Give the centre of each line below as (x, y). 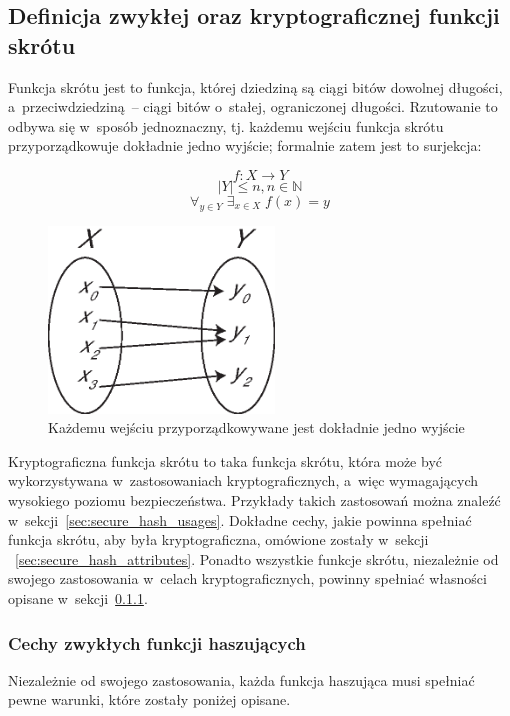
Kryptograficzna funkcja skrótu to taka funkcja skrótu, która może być (225, 460)
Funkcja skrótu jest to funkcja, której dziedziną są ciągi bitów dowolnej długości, (255, 86)
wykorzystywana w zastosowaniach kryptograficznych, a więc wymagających (243, 480)
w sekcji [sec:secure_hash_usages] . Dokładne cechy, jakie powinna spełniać (240, 519)
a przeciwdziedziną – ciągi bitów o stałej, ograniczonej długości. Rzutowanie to (253, 106)
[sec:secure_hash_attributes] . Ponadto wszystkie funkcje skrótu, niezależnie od (257, 558)
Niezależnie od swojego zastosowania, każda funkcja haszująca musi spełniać (241, 679)
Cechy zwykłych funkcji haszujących (157, 642)
